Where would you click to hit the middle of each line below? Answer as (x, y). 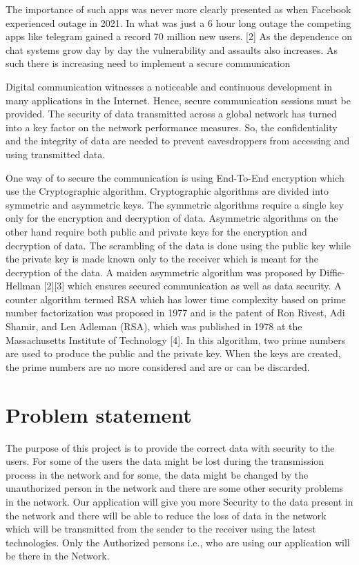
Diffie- (332, 272)
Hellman (23, 286)
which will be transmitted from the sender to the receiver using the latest (161, 529)
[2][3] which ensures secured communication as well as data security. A (193, 286)
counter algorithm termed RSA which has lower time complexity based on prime (176, 299)
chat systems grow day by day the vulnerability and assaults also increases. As (172, 49)
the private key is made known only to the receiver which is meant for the (162, 259)
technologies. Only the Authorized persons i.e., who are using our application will (178, 542)
